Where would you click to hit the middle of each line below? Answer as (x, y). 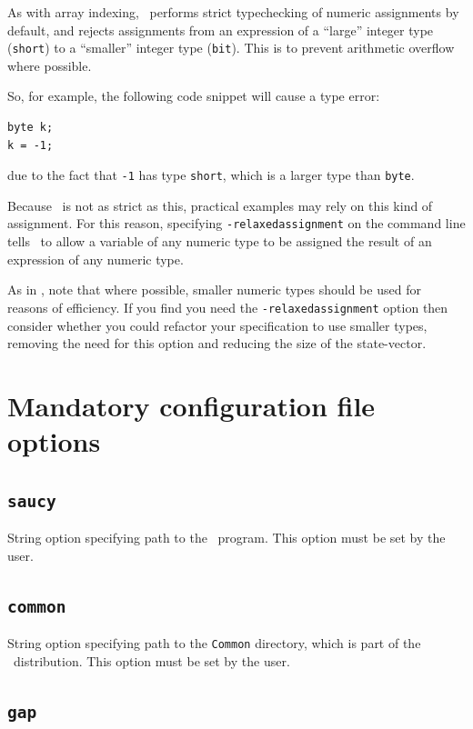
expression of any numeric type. (96, 259)
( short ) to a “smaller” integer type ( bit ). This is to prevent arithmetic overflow (231, 48)
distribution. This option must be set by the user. (151, 660)
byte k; (30, 128)
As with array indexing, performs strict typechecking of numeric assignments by (233, 12)
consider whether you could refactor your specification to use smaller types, (217, 325)
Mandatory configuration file (191, 405)
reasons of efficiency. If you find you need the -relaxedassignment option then (228, 307)
